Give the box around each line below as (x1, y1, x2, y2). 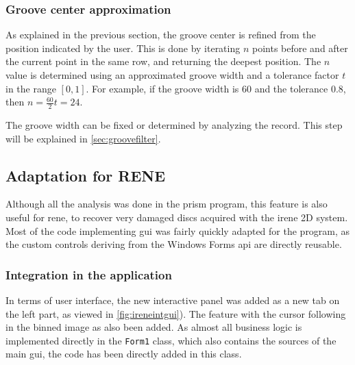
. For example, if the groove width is (86, 81, 239, 95)
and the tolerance (254, 81, 328, 95)
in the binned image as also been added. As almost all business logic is (5, 320, 302, 334)
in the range (5, 81, 56, 95)
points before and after (252, 40, 348, 55)
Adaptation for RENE (5, 164, 166, 186)
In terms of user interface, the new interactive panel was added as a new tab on (5, 293, 340, 307)
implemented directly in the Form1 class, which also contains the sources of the (5, 333, 336, 347)
